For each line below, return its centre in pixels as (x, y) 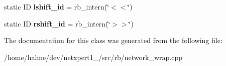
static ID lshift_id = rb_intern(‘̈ (57, 6)
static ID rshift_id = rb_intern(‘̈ (57, 23)
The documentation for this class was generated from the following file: (113, 40)
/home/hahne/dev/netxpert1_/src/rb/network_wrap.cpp (93, 57)
